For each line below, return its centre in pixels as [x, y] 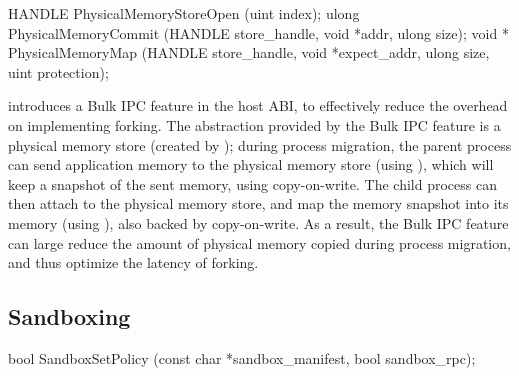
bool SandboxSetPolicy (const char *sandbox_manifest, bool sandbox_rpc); [242, 357]
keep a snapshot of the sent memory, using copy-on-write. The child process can [252, 183]
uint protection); [58, 71]
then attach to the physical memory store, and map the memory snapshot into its [258, 203]
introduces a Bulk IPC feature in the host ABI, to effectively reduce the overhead [258, 105]
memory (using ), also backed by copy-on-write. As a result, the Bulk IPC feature [258, 222]
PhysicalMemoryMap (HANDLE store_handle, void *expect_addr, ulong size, [249, 52]
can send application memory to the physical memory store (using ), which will [251, 164]
